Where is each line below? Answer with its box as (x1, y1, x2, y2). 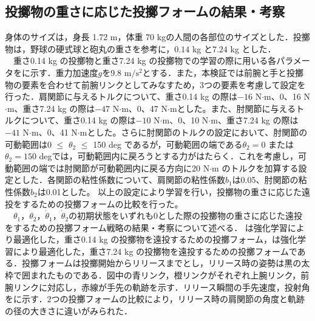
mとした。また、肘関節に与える (169, 102, 296, 114)
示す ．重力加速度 (30, 66, 98, 78)
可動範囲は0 (5, 137, 52, 150)
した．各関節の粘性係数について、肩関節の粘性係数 (21, 173, 225, 186)
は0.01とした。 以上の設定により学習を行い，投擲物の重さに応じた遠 (37, 185, 310, 198)
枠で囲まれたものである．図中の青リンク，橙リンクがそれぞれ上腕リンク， (5, 269, 301, 281)
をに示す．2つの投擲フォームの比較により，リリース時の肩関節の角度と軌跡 (5, 292, 305, 305)
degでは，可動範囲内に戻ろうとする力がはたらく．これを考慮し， (39, 150, 298, 162)
